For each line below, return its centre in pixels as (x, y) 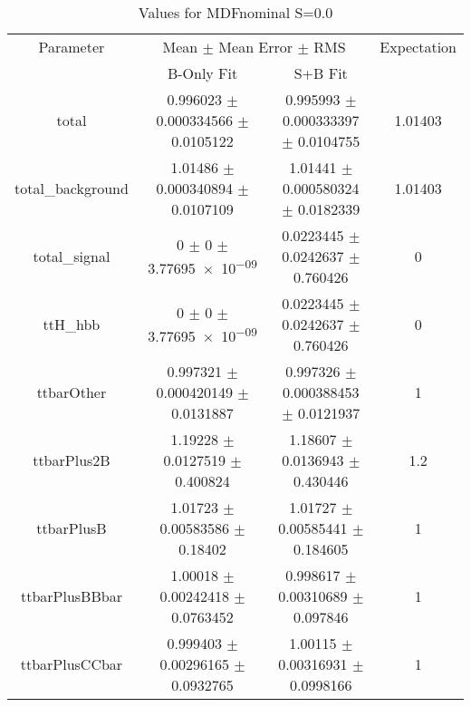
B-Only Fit (202, 73)
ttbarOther (72, 392)
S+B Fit (321, 73)
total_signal (72, 256)
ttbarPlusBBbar (71, 596)
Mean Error (256, 47)
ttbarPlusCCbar (72, 664)
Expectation (418, 47)
